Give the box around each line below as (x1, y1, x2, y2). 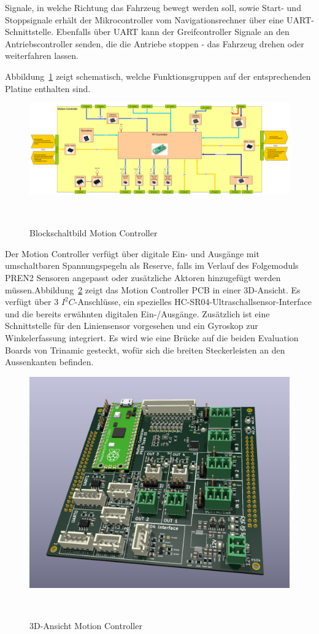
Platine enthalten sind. (5, 82, 91, 95)
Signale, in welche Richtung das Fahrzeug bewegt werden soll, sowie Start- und (5, 1, 301, 14)
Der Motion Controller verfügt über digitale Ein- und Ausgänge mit (5, 247, 259, 260)
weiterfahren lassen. (5, 49, 79, 62)
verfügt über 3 (5, 295, 59, 308)
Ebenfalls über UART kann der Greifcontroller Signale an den (56, 25, 290, 38)
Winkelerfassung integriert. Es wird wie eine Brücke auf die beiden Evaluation (5, 331, 299, 344)
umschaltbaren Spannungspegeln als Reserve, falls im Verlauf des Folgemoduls (5, 259, 299, 272)
